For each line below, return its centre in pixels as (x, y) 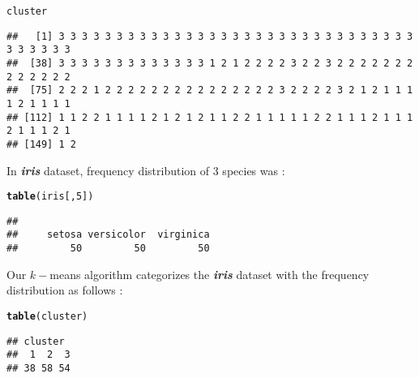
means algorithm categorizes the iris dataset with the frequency (209, 274)
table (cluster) (47, 316)
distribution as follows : (65, 290)
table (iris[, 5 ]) (50, 197)
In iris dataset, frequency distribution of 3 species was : (146, 170)
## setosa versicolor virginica (108, 235)
